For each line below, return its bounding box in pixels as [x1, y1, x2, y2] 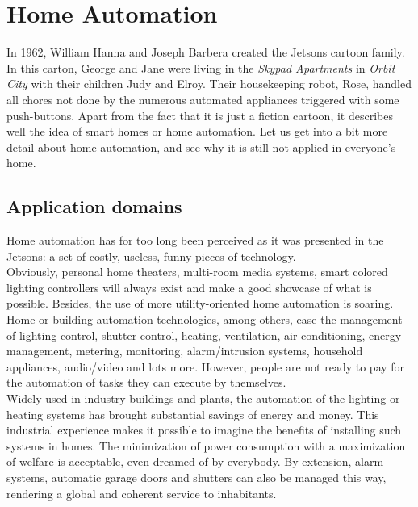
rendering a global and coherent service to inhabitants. [6, 484, 277, 501]
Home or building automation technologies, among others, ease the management [6, 311, 403, 328]
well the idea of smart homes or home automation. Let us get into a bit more [6, 123, 388, 140]
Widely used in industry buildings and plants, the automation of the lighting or [6, 390, 400, 407]
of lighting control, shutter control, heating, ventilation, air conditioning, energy [6, 326, 402, 343]
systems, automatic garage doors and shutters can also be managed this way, [6, 468, 387, 485]
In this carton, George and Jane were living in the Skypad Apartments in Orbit [6, 59, 395, 76]
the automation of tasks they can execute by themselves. [6, 374, 286, 391]
